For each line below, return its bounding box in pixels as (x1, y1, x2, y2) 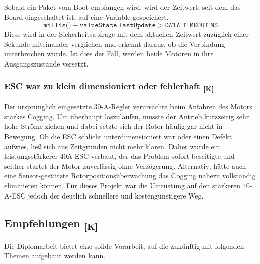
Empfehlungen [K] (4, 215, 98, 232)
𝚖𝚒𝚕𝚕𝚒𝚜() (43, 22, 71, 29)
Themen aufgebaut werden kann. (4, 250, 106, 261)
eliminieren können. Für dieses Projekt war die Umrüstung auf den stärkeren (4, 180, 241, 190)
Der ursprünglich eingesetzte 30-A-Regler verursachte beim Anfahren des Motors (4, 101, 252, 112)
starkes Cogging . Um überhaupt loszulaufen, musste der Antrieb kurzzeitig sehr (4, 111, 249, 121)
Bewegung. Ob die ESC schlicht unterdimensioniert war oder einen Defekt (4, 131, 232, 142)
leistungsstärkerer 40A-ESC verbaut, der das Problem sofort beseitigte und (4, 151, 235, 161)
